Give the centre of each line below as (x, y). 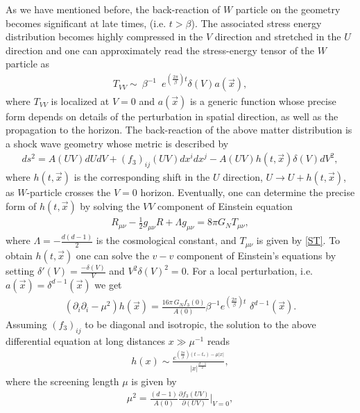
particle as (28, 64)
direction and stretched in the (278, 37)
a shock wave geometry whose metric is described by (117, 143)
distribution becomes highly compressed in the (104, 37)
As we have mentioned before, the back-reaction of (113, 9)
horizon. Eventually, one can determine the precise (248, 192)
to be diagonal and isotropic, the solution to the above (200, 324)
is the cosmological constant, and (166, 240)
